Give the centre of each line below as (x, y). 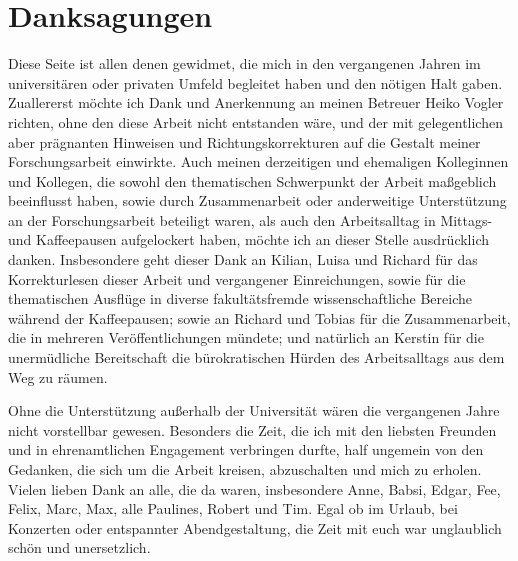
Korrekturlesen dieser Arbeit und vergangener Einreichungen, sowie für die (237, 278)
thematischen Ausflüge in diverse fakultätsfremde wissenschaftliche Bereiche (240, 298)
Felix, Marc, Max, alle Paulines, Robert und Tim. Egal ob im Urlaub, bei (233, 508)
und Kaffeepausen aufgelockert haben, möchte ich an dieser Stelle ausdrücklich (249, 239)
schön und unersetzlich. (79, 547)
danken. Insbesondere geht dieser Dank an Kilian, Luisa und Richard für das (243, 259)
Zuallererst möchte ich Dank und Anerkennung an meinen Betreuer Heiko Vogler (256, 102)
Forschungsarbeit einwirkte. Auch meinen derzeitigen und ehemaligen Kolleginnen (258, 161)
